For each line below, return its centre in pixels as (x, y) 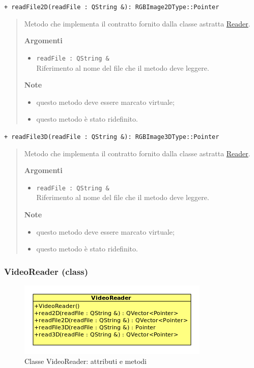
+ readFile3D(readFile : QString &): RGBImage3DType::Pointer (112, 137)
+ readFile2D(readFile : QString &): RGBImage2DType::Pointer (112, 7)
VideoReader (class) (46, 271)
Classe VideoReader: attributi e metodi (86, 361)
